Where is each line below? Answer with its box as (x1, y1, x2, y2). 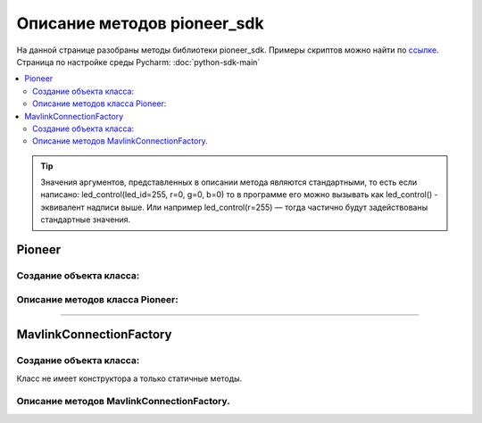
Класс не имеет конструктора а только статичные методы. (16, 373, 243, 384)
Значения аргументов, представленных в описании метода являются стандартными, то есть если (40, 177, 418, 187)
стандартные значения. (40, 214, 131, 225)
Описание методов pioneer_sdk (16, 13, 264, 33)
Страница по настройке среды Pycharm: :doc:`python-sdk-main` (16, 56, 261, 67)
